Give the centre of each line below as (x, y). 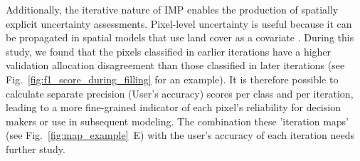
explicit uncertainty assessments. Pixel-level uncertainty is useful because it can (179, 23)
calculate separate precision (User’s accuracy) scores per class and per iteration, (180, 93)
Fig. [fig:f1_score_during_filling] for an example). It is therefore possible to (172, 79)
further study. (36, 149)
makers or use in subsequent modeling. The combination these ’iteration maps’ (178, 121)
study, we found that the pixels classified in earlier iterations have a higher (169, 51)
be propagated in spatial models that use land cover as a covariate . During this (180, 37)
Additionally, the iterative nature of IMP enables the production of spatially (172, 9)
